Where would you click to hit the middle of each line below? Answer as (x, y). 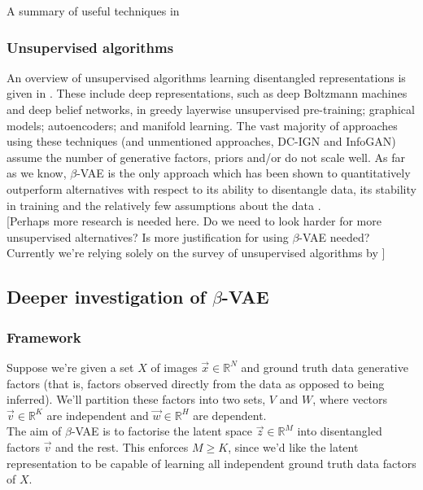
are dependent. (230, 415)
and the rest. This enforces (122, 446)
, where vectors (350, 399)
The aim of (34, 431)
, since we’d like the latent (293, 446)
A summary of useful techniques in (93, 11)
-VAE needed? (334, 236)
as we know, (37, 173)
